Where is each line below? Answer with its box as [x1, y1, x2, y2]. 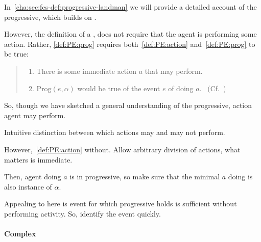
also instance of [4, 181, 52, 192]
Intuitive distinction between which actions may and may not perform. [4, 127, 225, 138]
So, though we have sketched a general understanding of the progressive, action [4, 100, 252, 111]
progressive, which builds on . [4, 11, 97, 22]
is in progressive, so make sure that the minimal [69, 171, 220, 182]
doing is [228, 171, 253, 182]
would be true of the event [77, 83, 160, 93]
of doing [168, 83, 194, 93]
